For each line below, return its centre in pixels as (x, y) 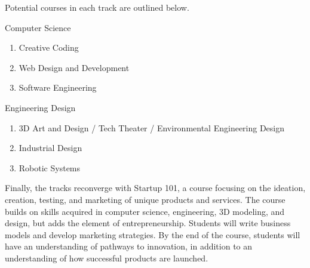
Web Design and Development (74, 67)
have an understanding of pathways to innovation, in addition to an (129, 246)
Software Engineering (58, 87)
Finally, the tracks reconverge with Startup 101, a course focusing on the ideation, (155, 188)
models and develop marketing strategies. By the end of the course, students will (153, 234)
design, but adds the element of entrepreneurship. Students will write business (148, 223)
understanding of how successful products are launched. (107, 258)
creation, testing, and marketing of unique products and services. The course (145, 199)
